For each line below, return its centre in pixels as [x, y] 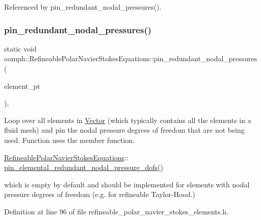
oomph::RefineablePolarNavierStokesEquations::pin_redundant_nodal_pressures [131, 58]
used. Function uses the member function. [69, 140]
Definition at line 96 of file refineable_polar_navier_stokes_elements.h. [116, 211]
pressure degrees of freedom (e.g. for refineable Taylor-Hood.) [100, 194]
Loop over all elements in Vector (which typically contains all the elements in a [128, 120]
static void [20, 48]
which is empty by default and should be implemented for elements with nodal [127, 184]
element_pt [22, 85]
